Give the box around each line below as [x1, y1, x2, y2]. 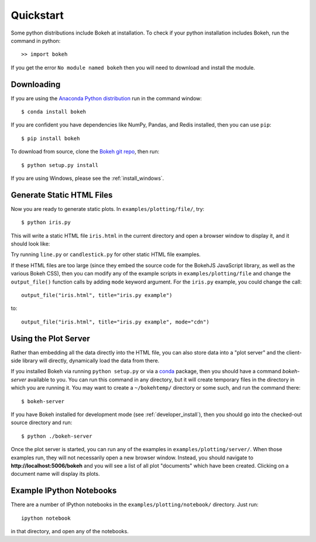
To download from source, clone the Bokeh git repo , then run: [11, 148, 160, 155]
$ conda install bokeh [21, 108, 87, 115]
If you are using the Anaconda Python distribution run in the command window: [11, 94, 202, 102]
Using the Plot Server [11, 333, 90, 343]
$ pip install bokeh [21, 135, 80, 142]
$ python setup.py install [21, 162, 99, 168]
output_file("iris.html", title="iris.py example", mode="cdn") [21, 318, 210, 325]
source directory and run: [11, 419, 73, 426]
